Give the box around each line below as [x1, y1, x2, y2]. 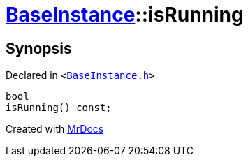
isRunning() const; [6, 102, 112, 114]
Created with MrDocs [6, 123, 104, 135]
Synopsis [6, 39, 72, 57]
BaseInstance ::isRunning [6, 3, 244, 27]
